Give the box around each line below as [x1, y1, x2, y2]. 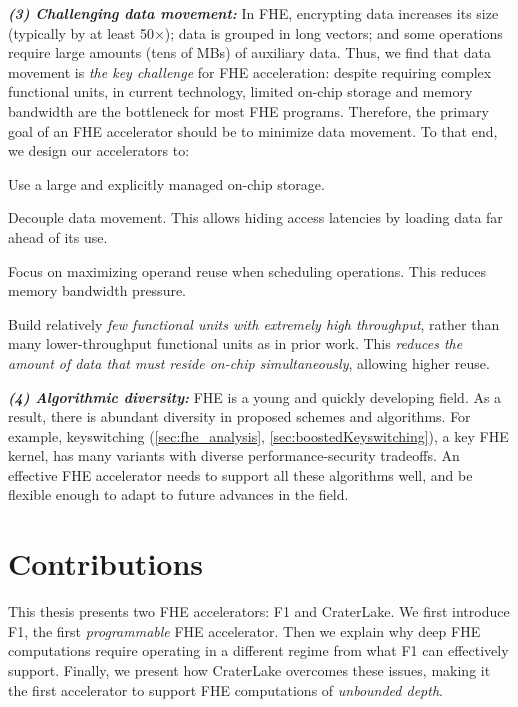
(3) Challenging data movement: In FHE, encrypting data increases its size [8, 3, 499, 23]
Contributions [8, 543, 204, 584]
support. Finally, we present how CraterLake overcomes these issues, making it [8, 659, 491, 680]
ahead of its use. [8, 226, 108, 247]
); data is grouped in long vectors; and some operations [164, 22, 503, 43]
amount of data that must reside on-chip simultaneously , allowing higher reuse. [8, 352, 490, 373]
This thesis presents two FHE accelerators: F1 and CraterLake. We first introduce [8, 601, 510, 622]
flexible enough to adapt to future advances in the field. [8, 484, 349, 505]
